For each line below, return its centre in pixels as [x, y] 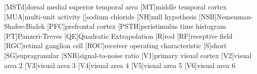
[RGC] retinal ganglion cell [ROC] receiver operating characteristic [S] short [115, 45]
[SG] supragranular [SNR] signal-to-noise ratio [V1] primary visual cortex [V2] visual [128, 55]
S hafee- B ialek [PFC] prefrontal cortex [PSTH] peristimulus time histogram [115, 26]
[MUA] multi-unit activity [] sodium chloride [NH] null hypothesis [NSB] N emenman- [129, 16]
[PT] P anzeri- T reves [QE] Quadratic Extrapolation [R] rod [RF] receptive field [118, 36]
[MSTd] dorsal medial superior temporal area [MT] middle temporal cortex [115, 6]
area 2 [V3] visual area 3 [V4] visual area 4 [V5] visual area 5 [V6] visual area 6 [120, 65]
